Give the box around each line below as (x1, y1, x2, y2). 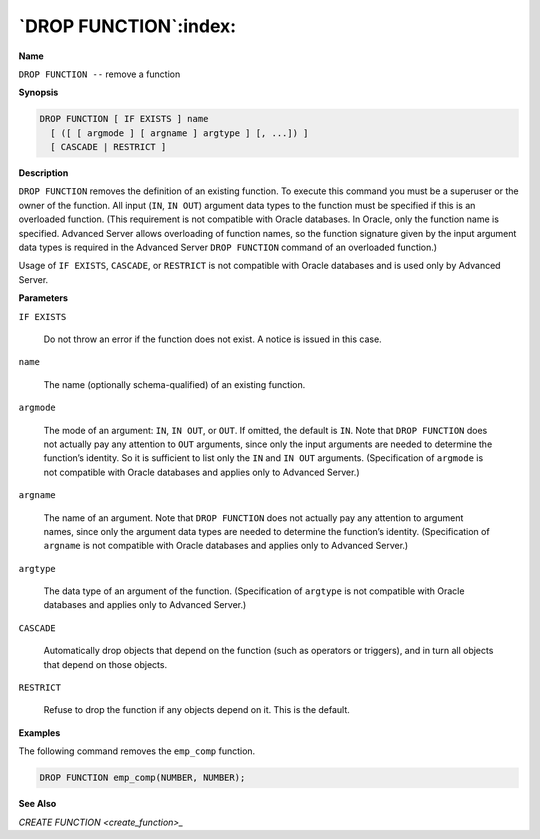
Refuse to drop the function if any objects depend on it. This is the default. (43, 704, 350, 716)
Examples (18, 726, 61, 739)
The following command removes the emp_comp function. (18, 745, 256, 757)
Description (18, 167, 69, 179)
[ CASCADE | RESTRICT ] (50, 141, 167, 153)
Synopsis (18, 86, 59, 99)
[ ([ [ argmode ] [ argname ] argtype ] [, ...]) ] (50, 127, 309, 139)
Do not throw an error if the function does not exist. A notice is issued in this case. (43, 333, 382, 345)
